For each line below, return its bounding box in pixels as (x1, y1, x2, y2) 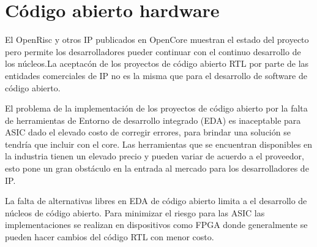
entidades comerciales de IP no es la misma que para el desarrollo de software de (5, 69, 307, 82)
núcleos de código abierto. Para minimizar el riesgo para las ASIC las (5, 206, 265, 219)
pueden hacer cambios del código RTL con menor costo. (5, 230, 214, 243)
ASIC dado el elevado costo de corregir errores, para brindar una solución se (5, 126, 291, 139)
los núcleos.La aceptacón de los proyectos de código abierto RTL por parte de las (5, 57, 309, 70)
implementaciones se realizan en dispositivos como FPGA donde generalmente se (5, 218, 308, 231)
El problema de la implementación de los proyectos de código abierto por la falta (5, 102, 308, 115)
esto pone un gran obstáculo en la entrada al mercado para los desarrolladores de (5, 162, 309, 175)
